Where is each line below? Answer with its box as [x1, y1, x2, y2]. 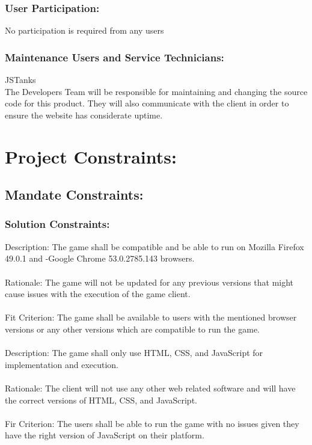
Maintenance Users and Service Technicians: [5, 49, 224, 64]
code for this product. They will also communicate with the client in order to [5, 97, 289, 109]
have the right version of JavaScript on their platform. [5, 429, 204, 441]
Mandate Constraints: [5, 185, 144, 204]
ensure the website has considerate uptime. [5, 108, 163, 121]
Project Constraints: [5, 144, 177, 168]
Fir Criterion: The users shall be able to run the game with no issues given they [5, 417, 299, 429]
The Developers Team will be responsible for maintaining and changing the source [5, 85, 308, 97]
